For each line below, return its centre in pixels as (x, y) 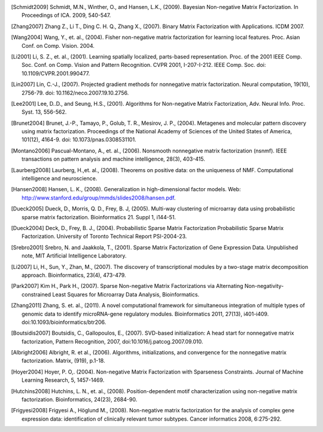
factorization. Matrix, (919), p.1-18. (64, 361)
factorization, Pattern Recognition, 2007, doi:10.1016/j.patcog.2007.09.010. (112, 341)
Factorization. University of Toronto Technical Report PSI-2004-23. (104, 237)
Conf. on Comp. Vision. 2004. (58, 45)
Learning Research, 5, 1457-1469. (63, 380)
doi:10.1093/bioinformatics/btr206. (64, 322)
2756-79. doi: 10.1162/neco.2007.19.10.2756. (75, 93)
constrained (36, 294)
